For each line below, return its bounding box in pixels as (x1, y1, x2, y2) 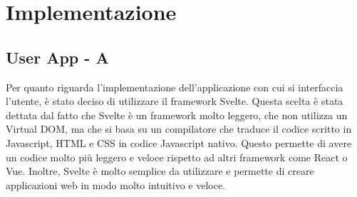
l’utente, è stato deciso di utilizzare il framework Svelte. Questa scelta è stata (6, 94, 343, 108)
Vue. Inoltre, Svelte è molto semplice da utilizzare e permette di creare (6, 163, 314, 178)
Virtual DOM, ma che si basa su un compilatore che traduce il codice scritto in (6, 121, 352, 136)
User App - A (6, 46, 109, 68)
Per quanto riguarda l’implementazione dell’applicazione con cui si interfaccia (6, 79, 343, 94)
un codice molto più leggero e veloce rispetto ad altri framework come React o (6, 149, 348, 164)
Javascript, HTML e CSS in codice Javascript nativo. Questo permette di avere (6, 135, 352, 150)
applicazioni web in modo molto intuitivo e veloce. (6, 177, 225, 192)
